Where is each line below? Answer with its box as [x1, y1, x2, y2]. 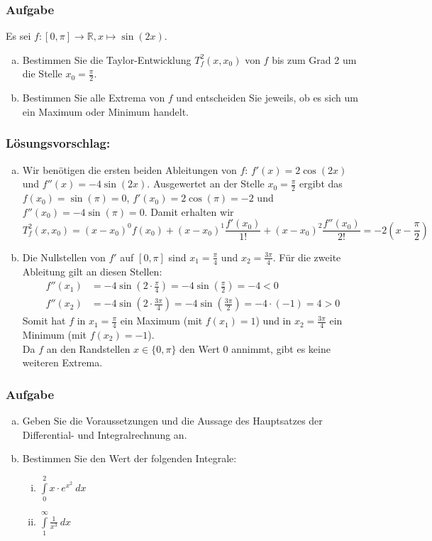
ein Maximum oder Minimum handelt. [22, 104, 189, 119]
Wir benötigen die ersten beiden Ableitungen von [22, 162, 237, 177]
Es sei [6, 28, 31, 43]
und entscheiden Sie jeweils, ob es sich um [176, 90, 358, 105]
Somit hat [22, 313, 66, 328]
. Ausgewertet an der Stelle [147, 176, 265, 191]
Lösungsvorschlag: [6, 134, 111, 152]
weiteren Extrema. [22, 355, 103, 370]
